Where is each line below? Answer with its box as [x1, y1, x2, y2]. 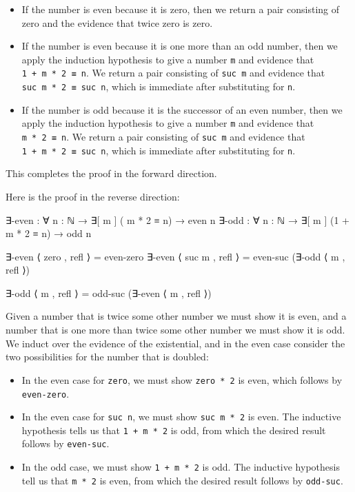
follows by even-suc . [21, 436, 110, 451]
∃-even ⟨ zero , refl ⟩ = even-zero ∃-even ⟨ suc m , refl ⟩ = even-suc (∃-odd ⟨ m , [6, 249, 345, 263]
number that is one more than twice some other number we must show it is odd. [6, 322, 345, 337]
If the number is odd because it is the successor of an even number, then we [21, 102, 343, 116]
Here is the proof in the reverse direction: [6, 189, 180, 203]
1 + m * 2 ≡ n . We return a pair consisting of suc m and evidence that [21, 65, 325, 80]
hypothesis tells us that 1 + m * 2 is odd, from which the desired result [21, 422, 326, 437]
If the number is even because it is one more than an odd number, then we [21, 39, 338, 53]
